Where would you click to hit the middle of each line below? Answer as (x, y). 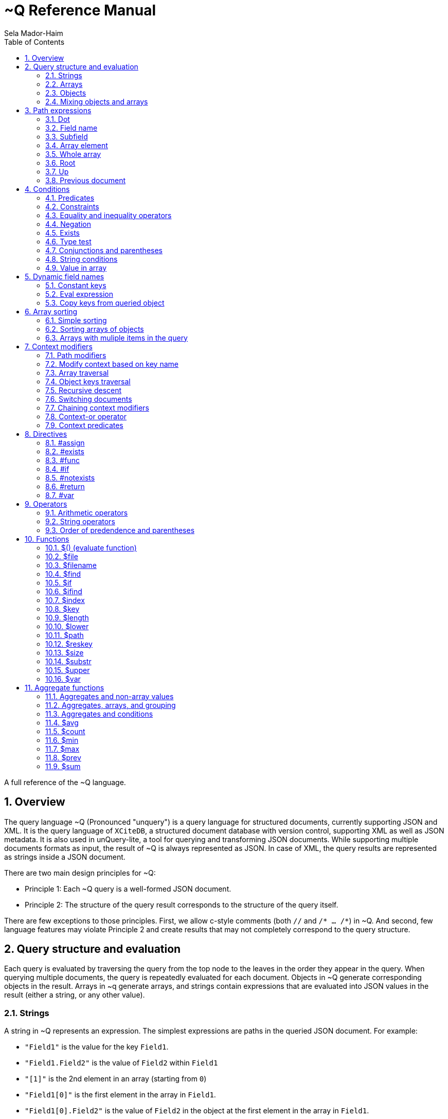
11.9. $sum (63, 766)
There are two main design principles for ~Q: (80, 873)
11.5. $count (65, 731)
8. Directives (46, 434)
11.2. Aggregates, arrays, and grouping (111, 705)
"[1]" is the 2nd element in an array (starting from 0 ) (116, 1079)
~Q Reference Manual (80, 10)
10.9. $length (67, 617)
